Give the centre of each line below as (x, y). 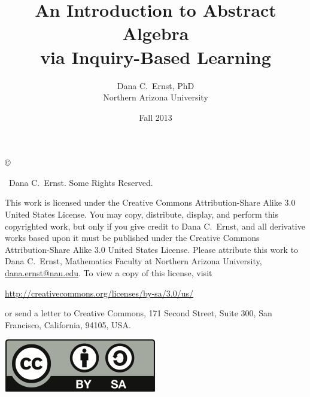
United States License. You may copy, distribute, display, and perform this (142, 214)
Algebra (156, 33)
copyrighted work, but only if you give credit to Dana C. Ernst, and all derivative (155, 226)
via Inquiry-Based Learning (156, 57)
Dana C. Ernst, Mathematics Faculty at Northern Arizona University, (133, 261)
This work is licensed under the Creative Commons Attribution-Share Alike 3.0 (150, 202)
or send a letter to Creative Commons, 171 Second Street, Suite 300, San (139, 313)
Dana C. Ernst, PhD (156, 85)
